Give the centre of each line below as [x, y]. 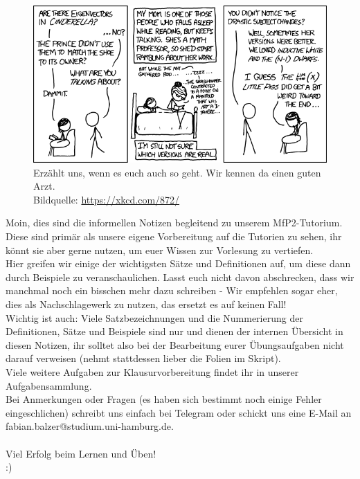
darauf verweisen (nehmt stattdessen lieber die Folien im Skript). [143, 358]
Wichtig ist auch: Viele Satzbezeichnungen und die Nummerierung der [154, 317]
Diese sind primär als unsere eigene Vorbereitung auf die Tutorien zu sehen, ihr [174, 236]
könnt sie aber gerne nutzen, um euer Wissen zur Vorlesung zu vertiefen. [160, 250]
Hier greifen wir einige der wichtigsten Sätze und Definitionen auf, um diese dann [178, 263]
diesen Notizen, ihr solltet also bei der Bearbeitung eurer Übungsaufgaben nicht [175, 344]
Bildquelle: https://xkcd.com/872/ [107, 199]
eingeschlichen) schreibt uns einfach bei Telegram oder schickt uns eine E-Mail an [179, 412]
